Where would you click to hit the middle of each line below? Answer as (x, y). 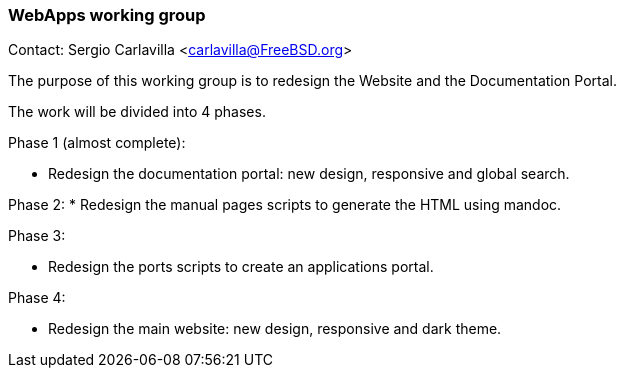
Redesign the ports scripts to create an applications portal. (241, 267)
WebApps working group (107, 15)
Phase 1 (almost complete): (97, 143)
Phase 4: (37, 298)
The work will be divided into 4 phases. (137, 112)
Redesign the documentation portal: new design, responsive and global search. (309, 174)
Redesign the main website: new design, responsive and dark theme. (275, 329)
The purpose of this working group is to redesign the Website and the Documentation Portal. (313, 81)
